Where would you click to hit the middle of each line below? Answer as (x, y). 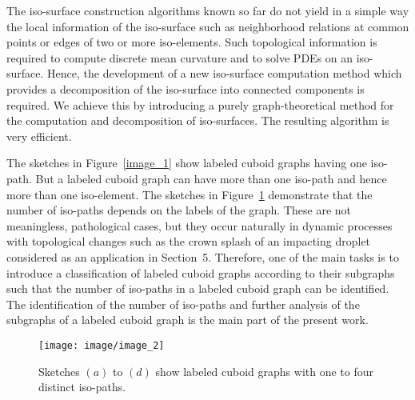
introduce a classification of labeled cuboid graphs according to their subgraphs (201, 272)
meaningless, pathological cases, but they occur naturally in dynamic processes (200, 225)
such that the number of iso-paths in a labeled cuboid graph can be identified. (198, 288)
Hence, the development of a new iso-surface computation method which (225, 73)
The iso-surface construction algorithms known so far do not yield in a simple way (208, 10)
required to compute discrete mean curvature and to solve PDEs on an (180, 57)
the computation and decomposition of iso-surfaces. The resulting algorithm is (198, 120)
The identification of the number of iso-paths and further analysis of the (183, 304)
